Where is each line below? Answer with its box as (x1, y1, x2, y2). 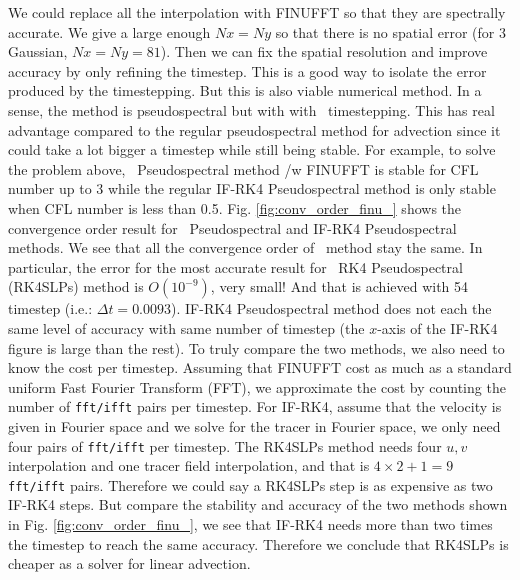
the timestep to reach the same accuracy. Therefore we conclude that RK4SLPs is (8, 533, 509, 554)
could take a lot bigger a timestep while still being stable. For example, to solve (8, 139, 496, 160)
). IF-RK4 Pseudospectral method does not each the (171, 298, 492, 319)
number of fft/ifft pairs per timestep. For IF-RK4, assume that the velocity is (8, 396, 502, 417)
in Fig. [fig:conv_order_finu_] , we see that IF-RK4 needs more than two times (8, 514, 493, 535)
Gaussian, (8, 41, 68, 62)
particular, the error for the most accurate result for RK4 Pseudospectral (8, 256, 463, 277)
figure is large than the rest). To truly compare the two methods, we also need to (8, 337, 505, 358)
